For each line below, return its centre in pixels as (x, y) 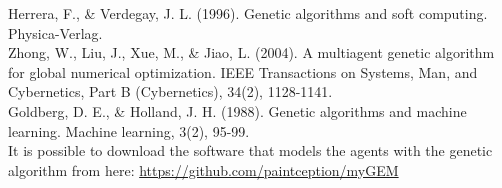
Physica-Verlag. (55, 32)
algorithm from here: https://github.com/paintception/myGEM (203, 169)
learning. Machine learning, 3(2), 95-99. (129, 130)
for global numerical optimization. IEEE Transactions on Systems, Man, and (243, 71)
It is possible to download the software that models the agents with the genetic (250, 150)
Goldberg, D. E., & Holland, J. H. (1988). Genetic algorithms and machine (237, 110)
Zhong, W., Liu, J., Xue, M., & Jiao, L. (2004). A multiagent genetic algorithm (251, 52)
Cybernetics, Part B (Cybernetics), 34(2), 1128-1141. (170, 91)
